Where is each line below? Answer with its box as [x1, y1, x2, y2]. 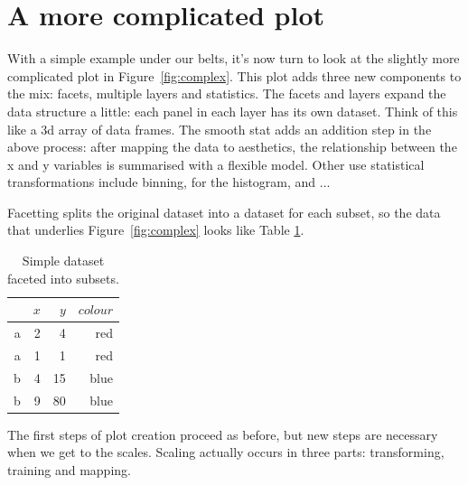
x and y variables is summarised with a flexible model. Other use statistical [7, 154, 425, 173]
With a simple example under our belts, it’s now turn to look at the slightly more [7, 49, 460, 68]
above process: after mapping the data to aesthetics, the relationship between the [7, 137, 457, 156]
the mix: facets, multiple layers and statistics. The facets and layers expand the [7, 84, 446, 103]
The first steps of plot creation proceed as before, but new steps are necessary [7, 424, 438, 443]
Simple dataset [22, 251, 105, 270]
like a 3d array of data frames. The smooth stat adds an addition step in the [7, 119, 432, 138]
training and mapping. [7, 460, 131, 479]
